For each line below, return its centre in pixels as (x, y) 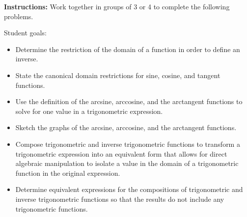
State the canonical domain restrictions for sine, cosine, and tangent (118, 75)
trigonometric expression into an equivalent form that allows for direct (121, 153)
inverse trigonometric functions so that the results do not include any (120, 199)
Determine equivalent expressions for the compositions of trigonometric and (129, 189)
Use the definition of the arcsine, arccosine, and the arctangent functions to (129, 101)
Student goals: (25, 33)
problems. (19, 16)
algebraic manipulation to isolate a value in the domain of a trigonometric (127, 163)
